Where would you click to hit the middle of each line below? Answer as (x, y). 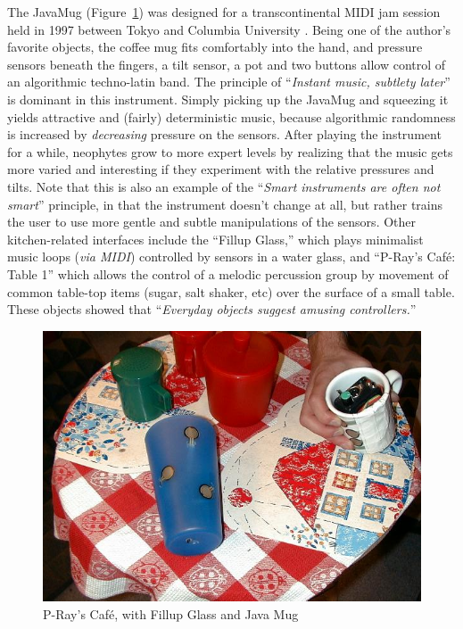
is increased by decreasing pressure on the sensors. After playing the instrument (224, 134)
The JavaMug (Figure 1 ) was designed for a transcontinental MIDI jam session (224, 12)
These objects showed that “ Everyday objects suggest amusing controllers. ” (212, 309)
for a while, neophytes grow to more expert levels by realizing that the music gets (230, 151)
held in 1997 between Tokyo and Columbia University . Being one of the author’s (229, 29)
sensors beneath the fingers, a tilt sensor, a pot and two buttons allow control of (227, 64)
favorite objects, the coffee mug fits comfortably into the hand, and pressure (215, 47)
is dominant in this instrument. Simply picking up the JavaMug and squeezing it (228, 99)
